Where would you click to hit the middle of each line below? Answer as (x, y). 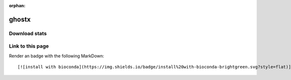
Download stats (28, 33)
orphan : (17, 6)
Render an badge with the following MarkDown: (57, 56)
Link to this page (29, 46)
